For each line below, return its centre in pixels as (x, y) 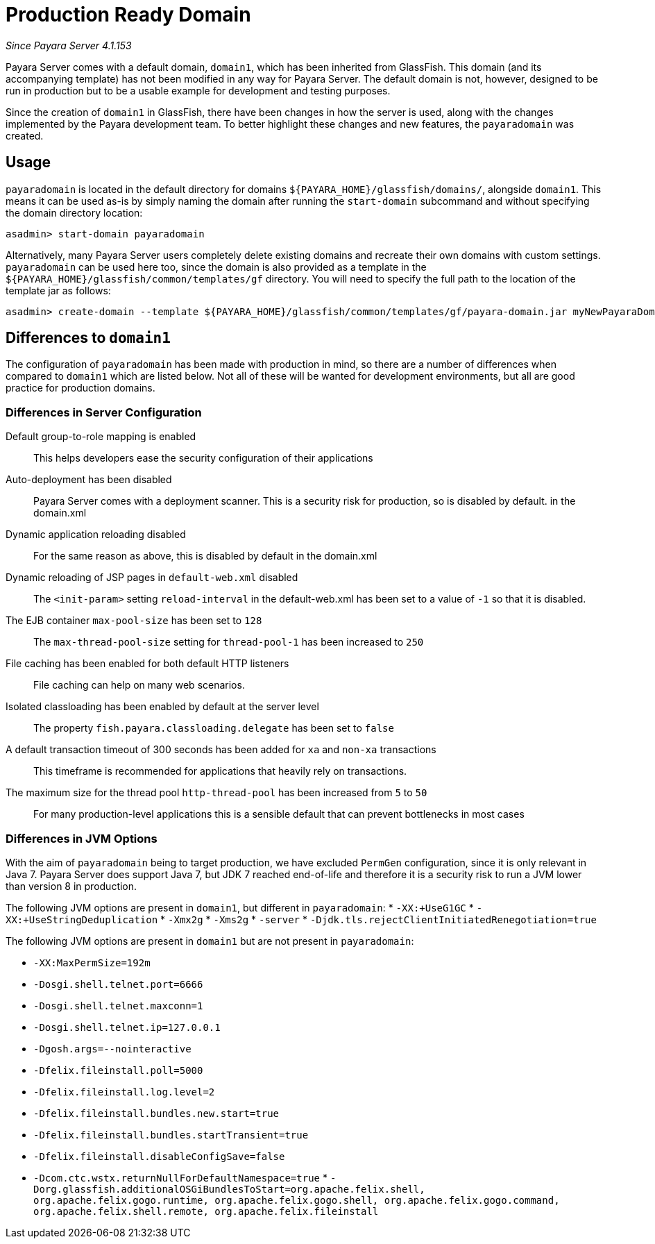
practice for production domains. (80, 388)
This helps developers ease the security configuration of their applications (203, 458)
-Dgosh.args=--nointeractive (112, 1049)
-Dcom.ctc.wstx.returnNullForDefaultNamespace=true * (180, 1177)
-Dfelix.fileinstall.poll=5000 (118, 1070)
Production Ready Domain (128, 15)
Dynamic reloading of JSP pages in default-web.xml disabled (152, 578)
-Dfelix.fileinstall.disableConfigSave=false (159, 1156)
